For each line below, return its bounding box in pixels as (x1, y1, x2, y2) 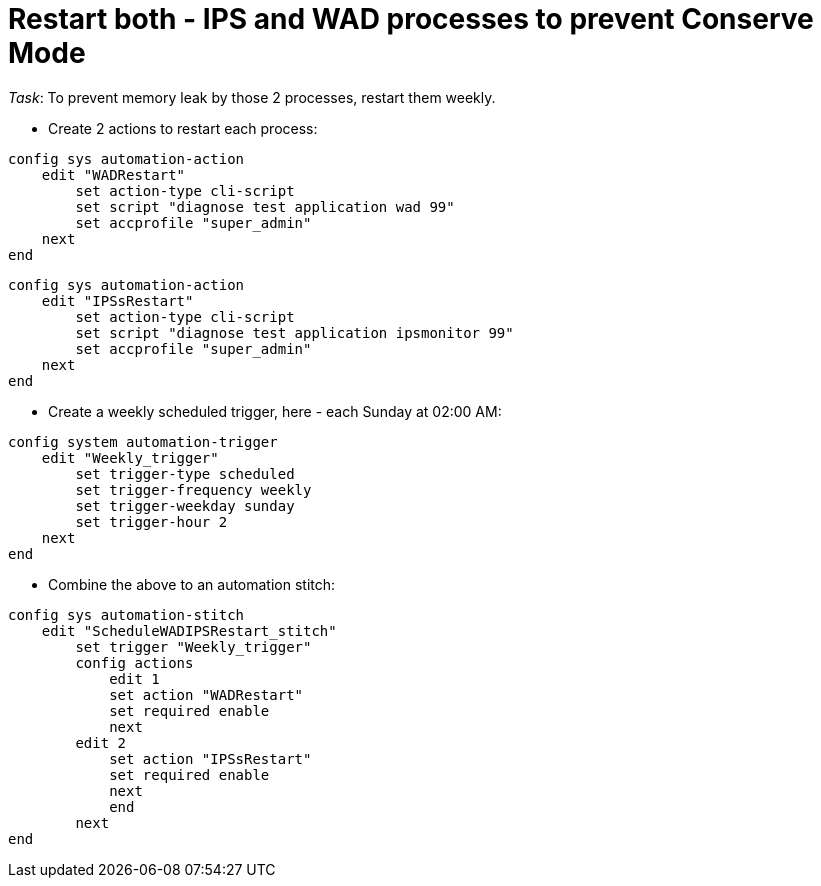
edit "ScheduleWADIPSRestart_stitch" (41, 622, 337, 639)
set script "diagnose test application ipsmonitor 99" (75, 324, 514, 341)
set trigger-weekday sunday (75, 497, 295, 514)
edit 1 (109, 670, 160, 687)
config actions (75, 654, 194, 671)
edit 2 (75, 734, 127, 751)
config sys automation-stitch (8, 606, 245, 623)
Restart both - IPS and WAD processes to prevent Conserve (8, 2, 814, 36)
